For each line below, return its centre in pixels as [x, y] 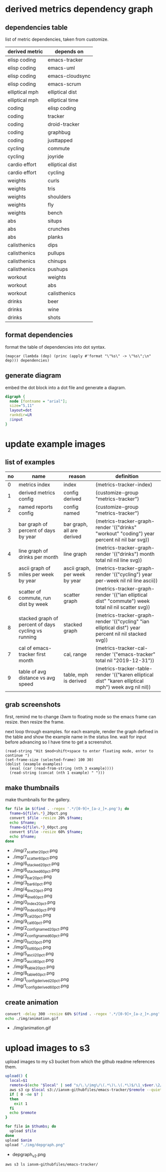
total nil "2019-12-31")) [125, 660]
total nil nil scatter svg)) [123, 607]
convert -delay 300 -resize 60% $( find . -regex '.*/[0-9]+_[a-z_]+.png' [83, 1014]
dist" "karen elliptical [120, 681]
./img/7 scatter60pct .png [35, 857]
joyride [56, 156]
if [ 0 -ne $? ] [26, 1094]
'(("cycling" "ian [131, 621]
